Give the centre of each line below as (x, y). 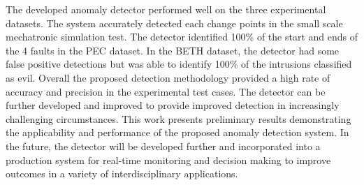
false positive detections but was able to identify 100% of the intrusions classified (179, 64)
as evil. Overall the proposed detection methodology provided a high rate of (168, 77)
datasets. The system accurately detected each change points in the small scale (174, 23)
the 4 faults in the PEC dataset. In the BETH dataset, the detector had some (173, 50)
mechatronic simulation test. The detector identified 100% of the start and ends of (182, 37)
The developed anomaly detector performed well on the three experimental (166, 9)
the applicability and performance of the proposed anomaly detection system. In (177, 132)
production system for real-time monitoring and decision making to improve (168, 160)
